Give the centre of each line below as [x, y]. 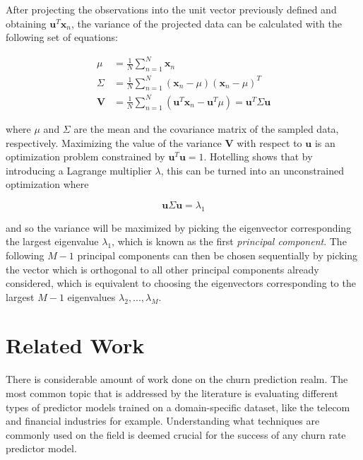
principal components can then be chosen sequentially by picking [218, 255]
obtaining [26, 23]
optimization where [47, 184]
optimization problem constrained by [85, 157]
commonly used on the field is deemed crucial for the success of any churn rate [176, 434]
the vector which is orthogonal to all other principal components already [162, 269]
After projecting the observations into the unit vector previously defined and [171, 9]
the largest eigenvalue [52, 241]
